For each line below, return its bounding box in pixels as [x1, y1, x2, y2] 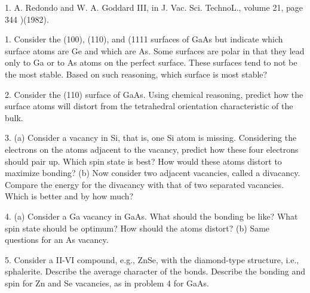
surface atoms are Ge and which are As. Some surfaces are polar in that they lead [5, 44, 305, 57]
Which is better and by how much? [5, 190, 134, 202]
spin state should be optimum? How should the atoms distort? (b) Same [5, 221, 270, 234]
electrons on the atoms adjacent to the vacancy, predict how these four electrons [5, 143, 299, 155]
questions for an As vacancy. [5, 233, 109, 246]
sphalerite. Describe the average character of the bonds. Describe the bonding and [5, 265, 305, 277]
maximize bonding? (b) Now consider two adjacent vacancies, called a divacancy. [5, 166, 300, 179]
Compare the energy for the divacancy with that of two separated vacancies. [5, 178, 284, 190]
